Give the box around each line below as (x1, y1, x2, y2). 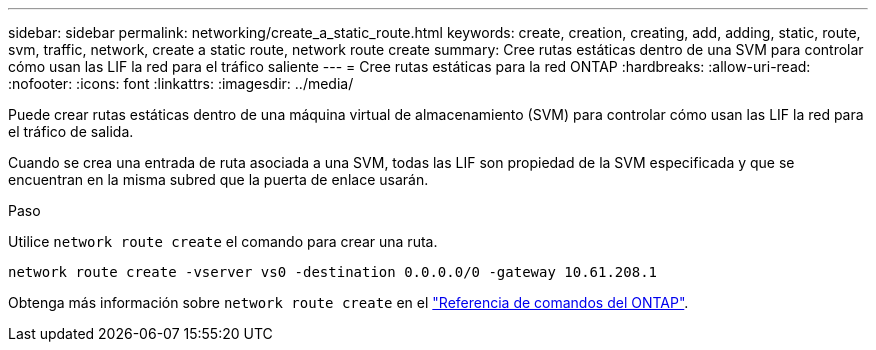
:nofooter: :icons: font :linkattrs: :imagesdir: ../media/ (8, 75, 354, 92)
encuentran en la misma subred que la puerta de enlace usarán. (8, 171, 429, 188)
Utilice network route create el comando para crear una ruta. (8, 233, 438, 250)
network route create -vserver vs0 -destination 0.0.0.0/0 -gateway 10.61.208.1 (8, 264, 658, 280)
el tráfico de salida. (8, 123, 134, 140)
